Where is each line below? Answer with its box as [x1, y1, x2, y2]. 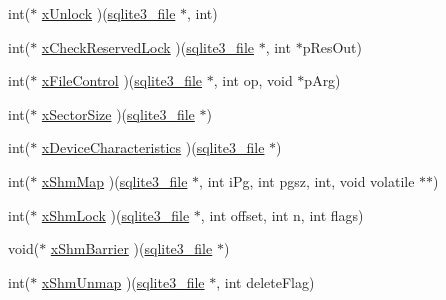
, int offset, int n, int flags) [200, 204, 364, 225]
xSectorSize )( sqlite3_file [41, 103, 195, 124]
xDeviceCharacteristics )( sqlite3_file [41, 137, 265, 158]
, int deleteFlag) [216, 271, 315, 292]
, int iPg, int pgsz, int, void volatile [199, 170, 415, 191]
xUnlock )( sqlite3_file [41, 3, 176, 23]
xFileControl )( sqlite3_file [41, 70, 203, 91]
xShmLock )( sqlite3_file [41, 204, 190, 225]
